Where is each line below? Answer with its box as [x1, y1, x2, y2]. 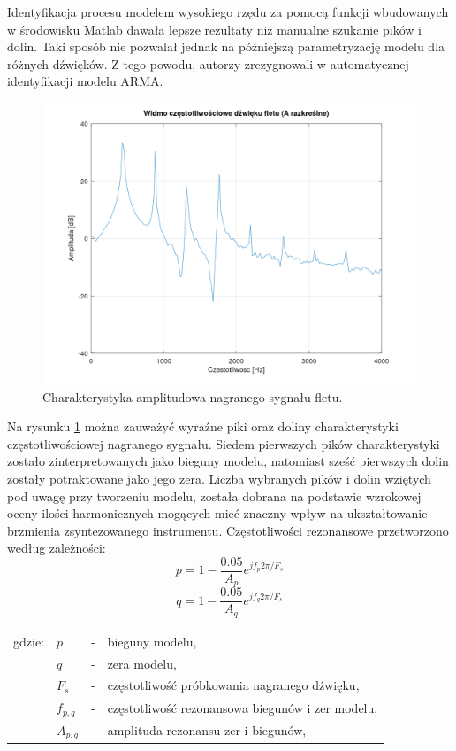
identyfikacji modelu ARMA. [7, 72, 163, 90]
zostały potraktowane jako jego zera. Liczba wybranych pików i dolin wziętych [7, 468, 431, 487]
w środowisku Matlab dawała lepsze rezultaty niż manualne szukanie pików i [7, 19, 422, 38]
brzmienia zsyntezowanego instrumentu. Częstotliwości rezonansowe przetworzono [7, 521, 449, 539]
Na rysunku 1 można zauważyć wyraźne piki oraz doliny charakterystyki [7, 417, 399, 436]
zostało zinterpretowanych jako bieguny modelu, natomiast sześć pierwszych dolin [7, 452, 449, 470]
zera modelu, [107, 654, 177, 672]
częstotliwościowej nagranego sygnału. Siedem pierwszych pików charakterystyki [7, 434, 440, 453]
